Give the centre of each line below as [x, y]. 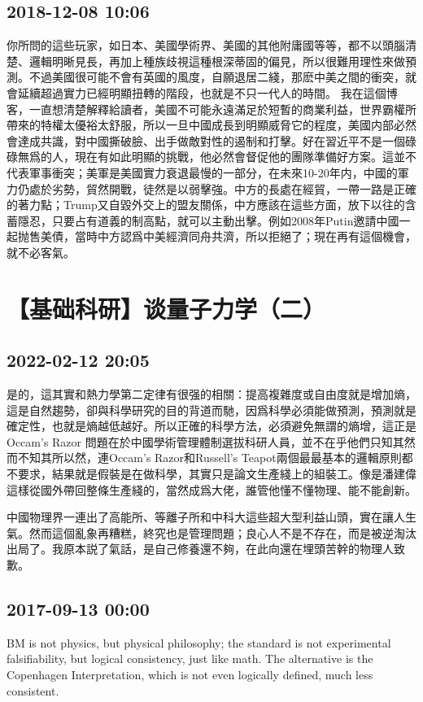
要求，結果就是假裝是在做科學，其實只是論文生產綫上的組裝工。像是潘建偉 [217, 474]
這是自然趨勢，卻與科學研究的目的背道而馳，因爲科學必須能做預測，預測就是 [211, 410]
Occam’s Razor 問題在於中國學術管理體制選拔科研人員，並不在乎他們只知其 [205, 441]
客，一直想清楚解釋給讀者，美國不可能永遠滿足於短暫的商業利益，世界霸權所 [211, 109]
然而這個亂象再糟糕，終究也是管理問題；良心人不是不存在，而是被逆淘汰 [222, 532]
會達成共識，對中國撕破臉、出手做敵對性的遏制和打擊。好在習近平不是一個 [206, 140]
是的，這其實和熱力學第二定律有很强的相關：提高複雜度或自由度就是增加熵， [211, 394]
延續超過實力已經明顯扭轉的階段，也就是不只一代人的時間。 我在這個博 [207, 92]
